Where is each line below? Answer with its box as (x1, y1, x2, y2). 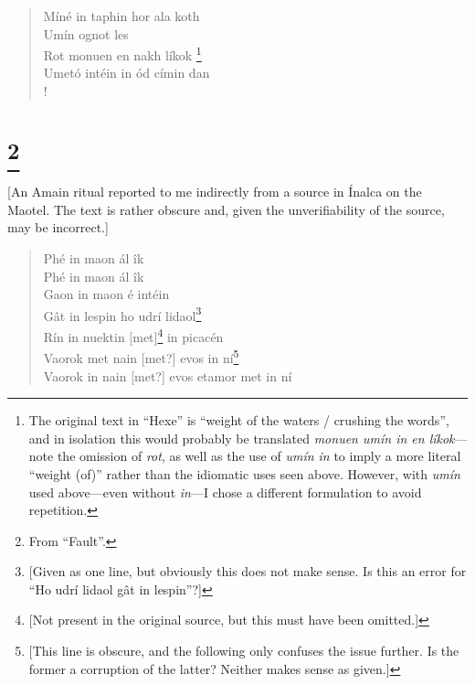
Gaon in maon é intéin (43, 284, 170, 304)
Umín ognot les (43, 24, 129, 43)
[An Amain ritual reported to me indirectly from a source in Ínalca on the (7, 182, 422, 201)
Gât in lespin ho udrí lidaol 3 (43, 303, 202, 325)
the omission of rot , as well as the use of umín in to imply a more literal (57, 446, 461, 466)
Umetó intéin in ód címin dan (43, 63, 210, 82)
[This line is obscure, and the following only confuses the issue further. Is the (28, 641, 459, 660)
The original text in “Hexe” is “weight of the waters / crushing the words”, (28, 411, 449, 430)
